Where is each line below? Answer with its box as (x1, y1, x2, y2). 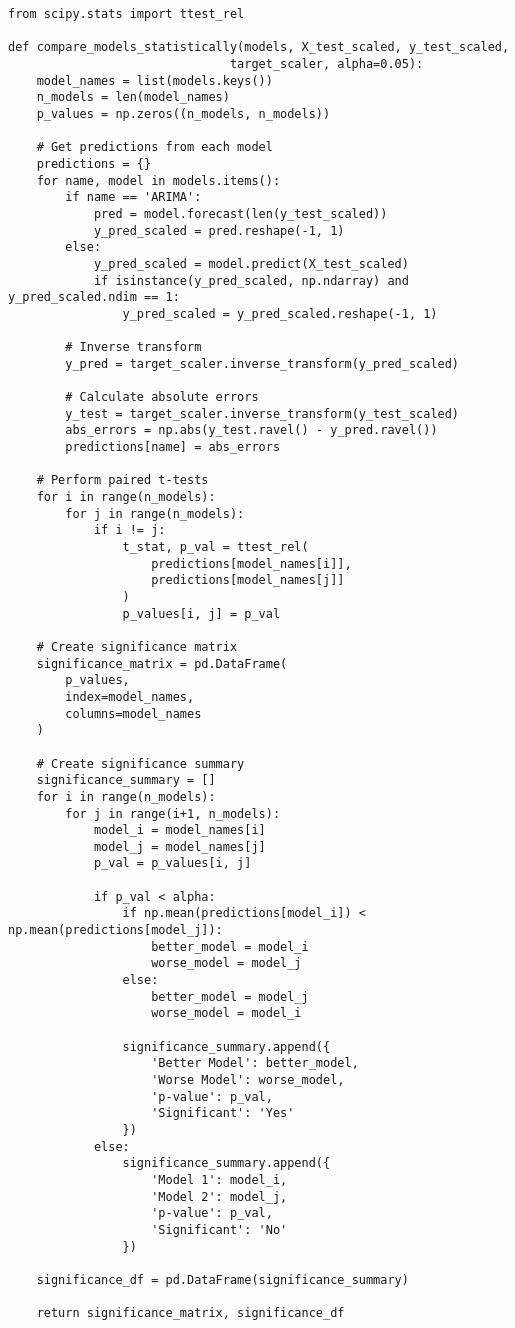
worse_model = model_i (151, 1006, 302, 1021)
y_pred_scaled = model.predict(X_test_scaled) (93, 256, 409, 271)
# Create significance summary (36, 756, 245, 771)
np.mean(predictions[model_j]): (8, 923, 223, 938)
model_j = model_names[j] (93, 839, 266, 854)
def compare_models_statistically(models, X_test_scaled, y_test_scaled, (8, 40, 510, 55)
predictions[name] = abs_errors (65, 440, 281, 455)
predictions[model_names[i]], (151, 556, 352, 571)
